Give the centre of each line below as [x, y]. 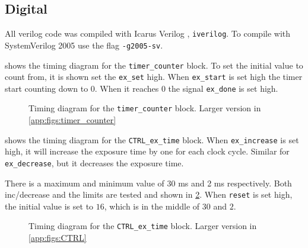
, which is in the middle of [152, 206]
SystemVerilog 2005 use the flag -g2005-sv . [84, 45]
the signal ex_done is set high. [223, 88]
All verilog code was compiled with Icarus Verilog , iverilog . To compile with [148, 33]
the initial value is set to [49, 206]
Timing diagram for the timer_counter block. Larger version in [145, 108]
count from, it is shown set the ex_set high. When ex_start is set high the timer [154, 77]
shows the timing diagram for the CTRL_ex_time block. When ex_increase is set [152, 139]
